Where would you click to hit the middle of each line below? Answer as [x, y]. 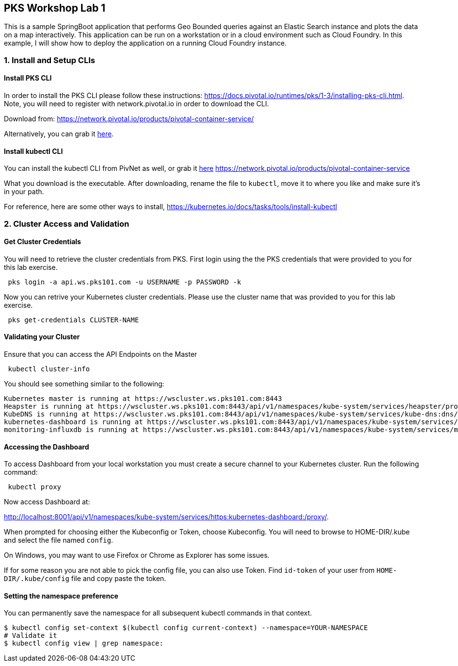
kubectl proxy [35, 487]
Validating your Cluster [42, 337]
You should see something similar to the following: [84, 384]
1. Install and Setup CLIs [49, 60]
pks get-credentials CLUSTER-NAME [74, 320]
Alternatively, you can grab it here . [59, 134]
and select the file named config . [58, 540]
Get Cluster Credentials [42, 242]
